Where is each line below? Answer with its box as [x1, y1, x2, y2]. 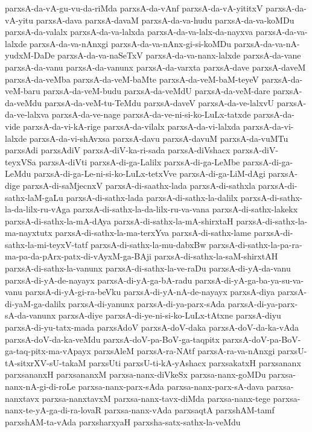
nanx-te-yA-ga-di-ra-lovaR [5, 404, 102, 416]
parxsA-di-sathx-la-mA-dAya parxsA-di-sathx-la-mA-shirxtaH [5, 214, 234, 227]
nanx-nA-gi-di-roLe [5, 380, 75, 392]
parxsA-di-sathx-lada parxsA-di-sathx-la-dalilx [66, 191, 238, 203]
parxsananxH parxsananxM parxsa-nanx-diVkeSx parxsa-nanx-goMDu [5, 368, 266, 381]
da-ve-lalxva [5, 108, 49, 121]
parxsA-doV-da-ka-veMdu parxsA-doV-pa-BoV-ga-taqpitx [5, 332, 220, 345]
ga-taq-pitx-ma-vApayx [5, 345, 91, 357]
